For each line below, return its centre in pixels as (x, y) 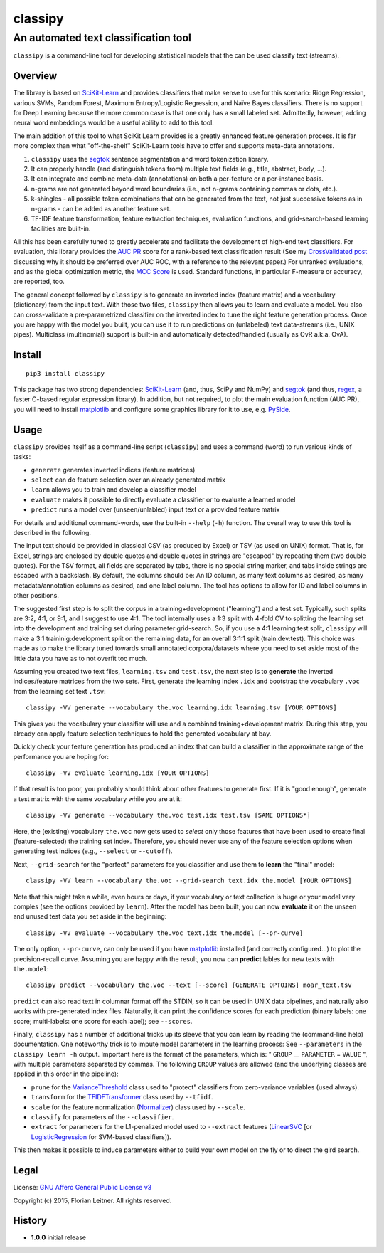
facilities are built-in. (61, 228)
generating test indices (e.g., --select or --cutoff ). (93, 851)
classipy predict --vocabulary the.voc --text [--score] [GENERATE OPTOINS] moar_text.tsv (189, 985)
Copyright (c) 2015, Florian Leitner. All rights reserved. (92, 1200)
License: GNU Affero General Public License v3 (82, 1188)
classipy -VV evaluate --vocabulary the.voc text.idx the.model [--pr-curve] (165, 933)
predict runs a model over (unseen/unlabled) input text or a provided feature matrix (155, 509)
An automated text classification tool (102, 38)
